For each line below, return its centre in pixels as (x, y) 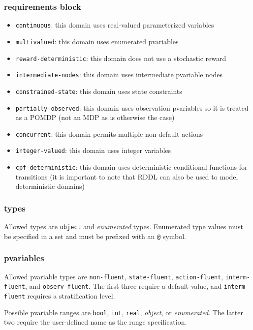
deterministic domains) (50, 186)
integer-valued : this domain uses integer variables (93, 150)
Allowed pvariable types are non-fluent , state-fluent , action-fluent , (114, 276)
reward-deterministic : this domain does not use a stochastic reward (121, 58)
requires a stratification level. (71, 295)
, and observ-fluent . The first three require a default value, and (123, 286)
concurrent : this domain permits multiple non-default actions (109, 134)
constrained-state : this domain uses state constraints (99, 91)
